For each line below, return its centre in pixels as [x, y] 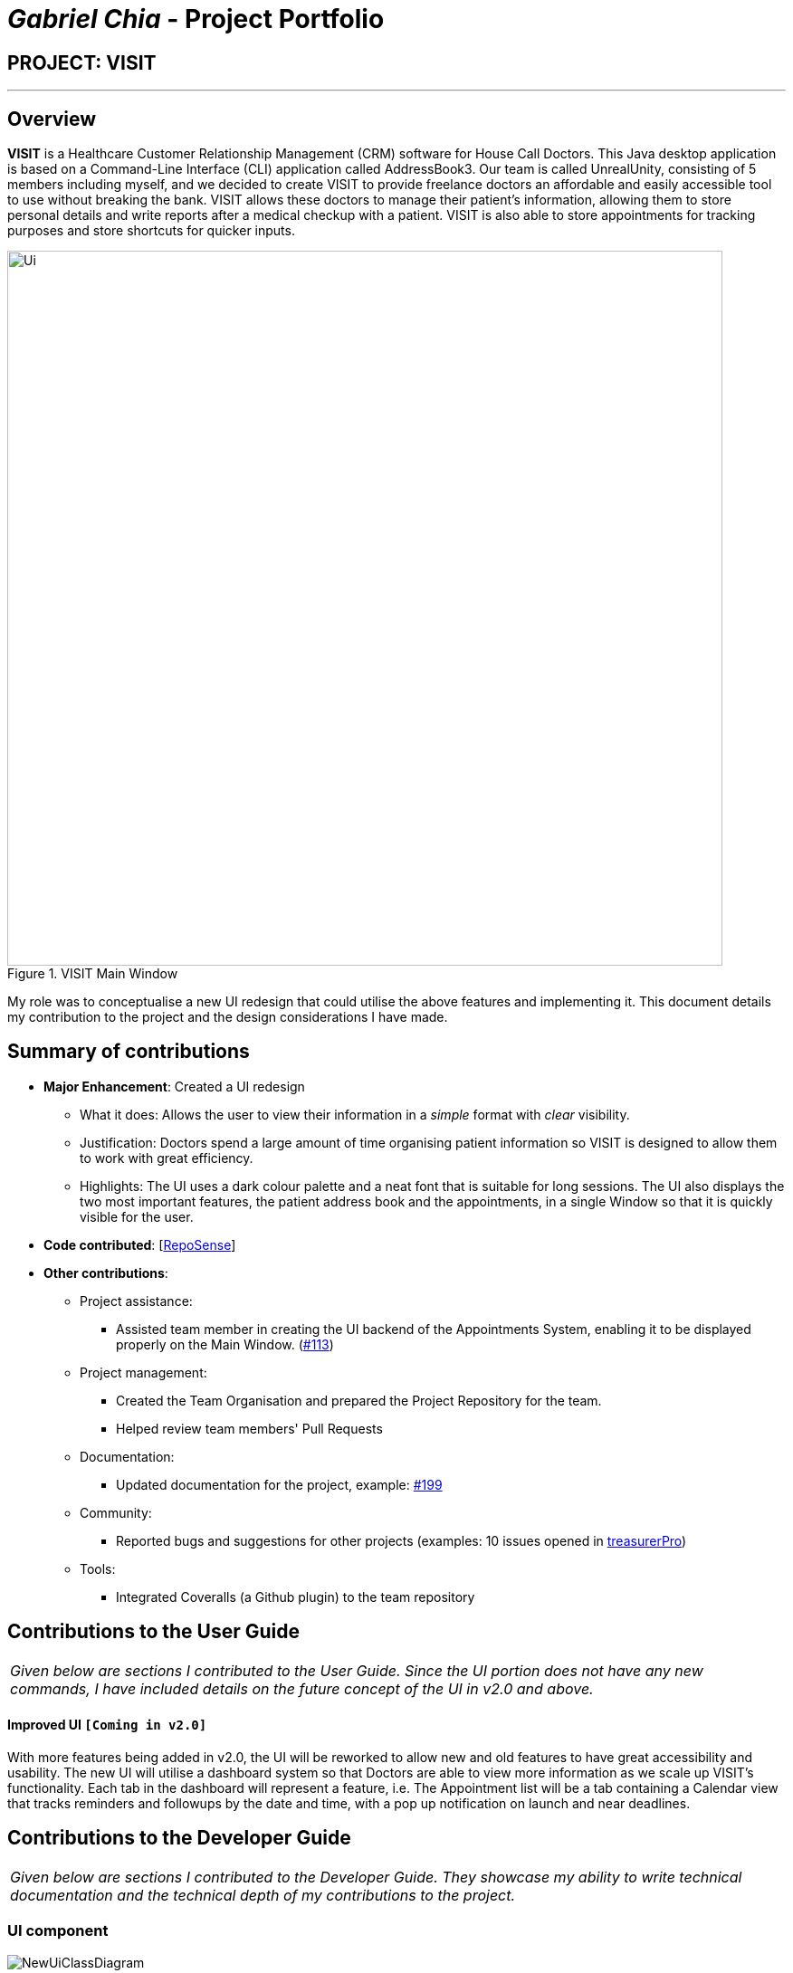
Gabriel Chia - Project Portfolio [196, 19]
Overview [52, 119]
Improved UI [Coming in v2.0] [107, 1725]
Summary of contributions [129, 1052]
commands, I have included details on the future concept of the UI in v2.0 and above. [302, 1688]
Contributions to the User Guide [153, 1632]
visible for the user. [137, 1216]
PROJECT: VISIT [82, 62]
